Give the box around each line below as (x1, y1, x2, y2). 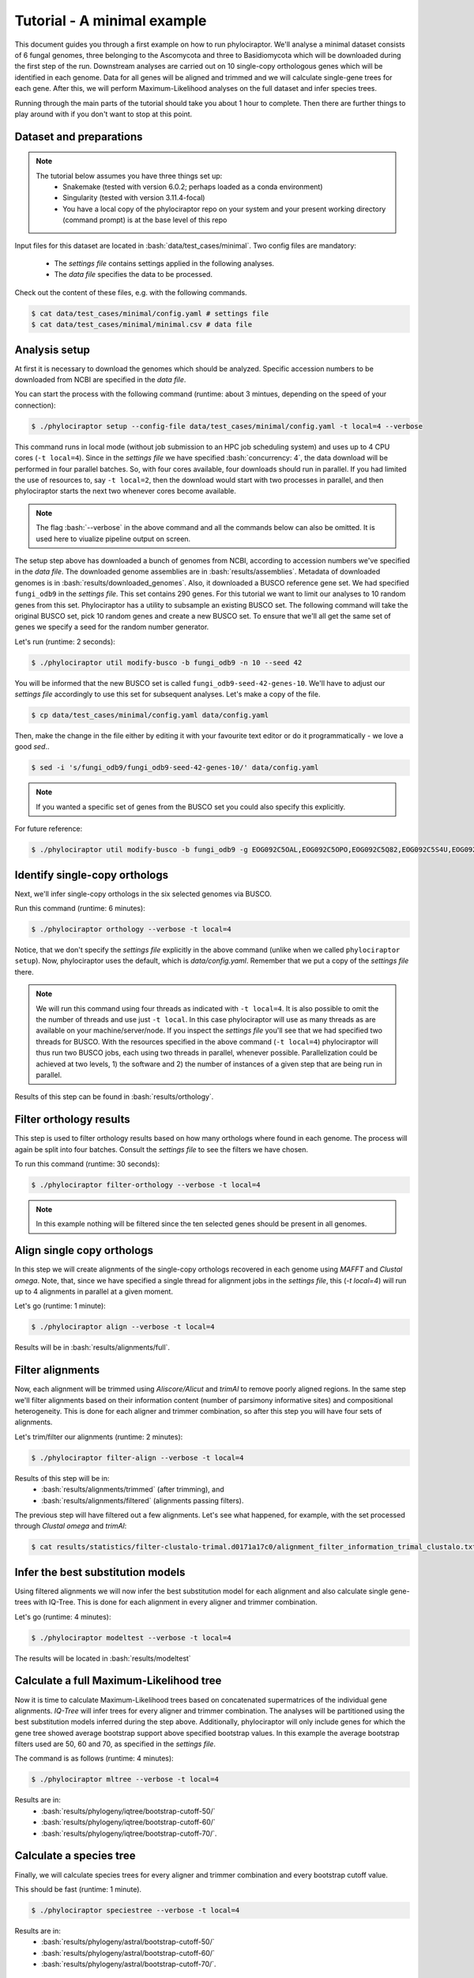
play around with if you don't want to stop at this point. (14, 109, 193, 119)
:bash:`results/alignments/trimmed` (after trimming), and (41, 1484, 224, 1495)
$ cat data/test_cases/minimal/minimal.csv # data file (31, 320, 253, 329)
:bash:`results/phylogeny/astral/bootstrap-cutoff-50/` (41, 1937, 215, 1946)
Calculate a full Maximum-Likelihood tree (14, 1674, 222, 1688)
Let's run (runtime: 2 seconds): (14, 637, 116, 646)
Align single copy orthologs (14, 1244, 154, 1257)
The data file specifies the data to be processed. (54, 270, 213, 279)
